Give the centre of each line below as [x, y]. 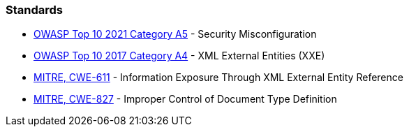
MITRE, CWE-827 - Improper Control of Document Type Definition [185, 99]
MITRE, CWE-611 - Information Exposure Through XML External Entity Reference [218, 78]
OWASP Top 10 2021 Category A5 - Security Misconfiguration [175, 34]
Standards [35, 10]
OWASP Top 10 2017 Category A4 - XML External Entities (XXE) [179, 56]
